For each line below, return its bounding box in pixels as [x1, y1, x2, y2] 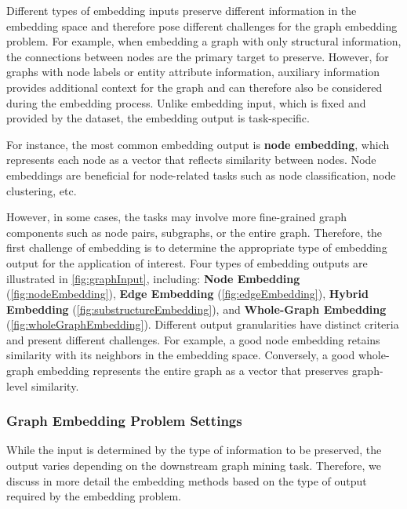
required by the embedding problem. [6, 488, 181, 504]
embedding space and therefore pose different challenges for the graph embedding [6, 17, 398, 34]
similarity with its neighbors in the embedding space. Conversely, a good [6, 347, 355, 363]
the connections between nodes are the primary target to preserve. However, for [6, 48, 389, 64]
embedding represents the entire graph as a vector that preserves [37, 362, 349, 379]
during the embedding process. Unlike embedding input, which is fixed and [6, 94, 366, 111]
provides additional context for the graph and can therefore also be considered [6, 78, 383, 95]
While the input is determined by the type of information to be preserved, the [6, 442, 382, 458]
